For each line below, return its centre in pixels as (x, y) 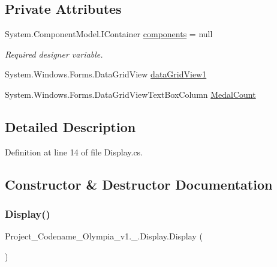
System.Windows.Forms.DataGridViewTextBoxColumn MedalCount (130, 94)
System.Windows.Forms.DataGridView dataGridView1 (106, 74)
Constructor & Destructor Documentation (139, 184)
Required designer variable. (54, 54)
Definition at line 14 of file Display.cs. (74, 151)
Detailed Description (70, 126)
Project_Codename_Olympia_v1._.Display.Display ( (104, 236)
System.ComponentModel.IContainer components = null (109, 34)
